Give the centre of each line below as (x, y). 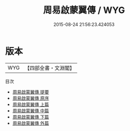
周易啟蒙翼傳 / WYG (84, 10)
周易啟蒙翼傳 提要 (30, 92)
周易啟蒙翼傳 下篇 (30, 117)
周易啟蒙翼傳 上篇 (30, 104)
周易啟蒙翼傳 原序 (30, 98)
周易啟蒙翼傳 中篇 (30, 110)
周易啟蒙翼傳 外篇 (30, 123)
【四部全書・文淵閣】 (50, 68)
